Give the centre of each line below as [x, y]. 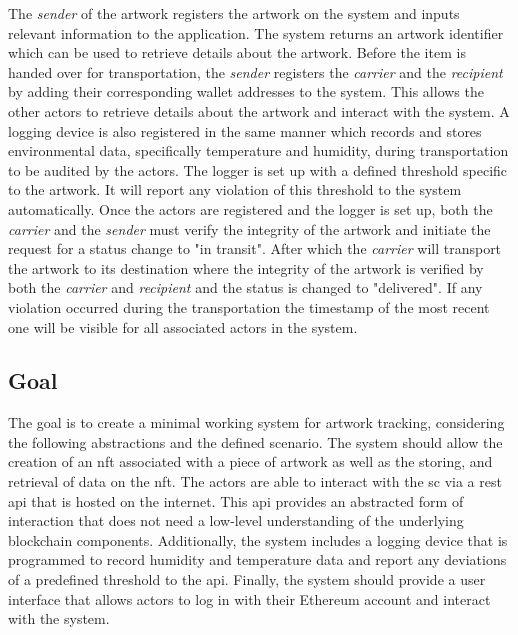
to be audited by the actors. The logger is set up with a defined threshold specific [258, 169]
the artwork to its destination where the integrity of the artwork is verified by [246, 267]
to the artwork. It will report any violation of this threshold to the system [235, 189]
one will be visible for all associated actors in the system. [183, 326]
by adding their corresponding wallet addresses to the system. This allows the [246, 91]
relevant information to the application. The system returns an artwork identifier [256, 32]
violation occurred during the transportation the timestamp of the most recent [249, 306]
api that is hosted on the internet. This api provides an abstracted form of [236, 500]
